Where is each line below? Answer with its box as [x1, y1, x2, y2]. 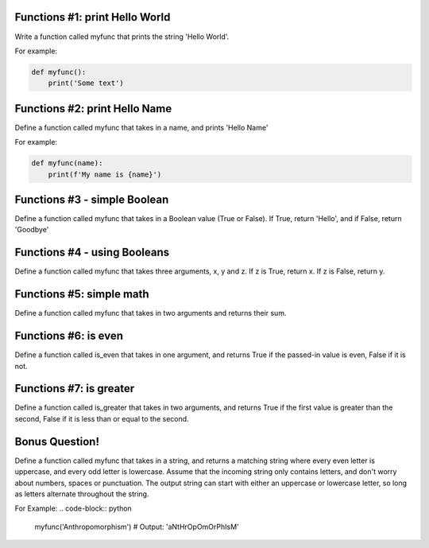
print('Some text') [48, 79, 125, 87]
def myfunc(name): [31, 159, 103, 168]
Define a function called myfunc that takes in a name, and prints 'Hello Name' [14, 122, 269, 132]
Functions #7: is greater [14, 382, 135, 395]
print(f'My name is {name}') [48, 169, 162, 179]
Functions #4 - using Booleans [14, 246, 170, 259]
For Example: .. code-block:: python [14, 503, 133, 513]
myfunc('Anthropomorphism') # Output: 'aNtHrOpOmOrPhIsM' [34, 522, 240, 531]
